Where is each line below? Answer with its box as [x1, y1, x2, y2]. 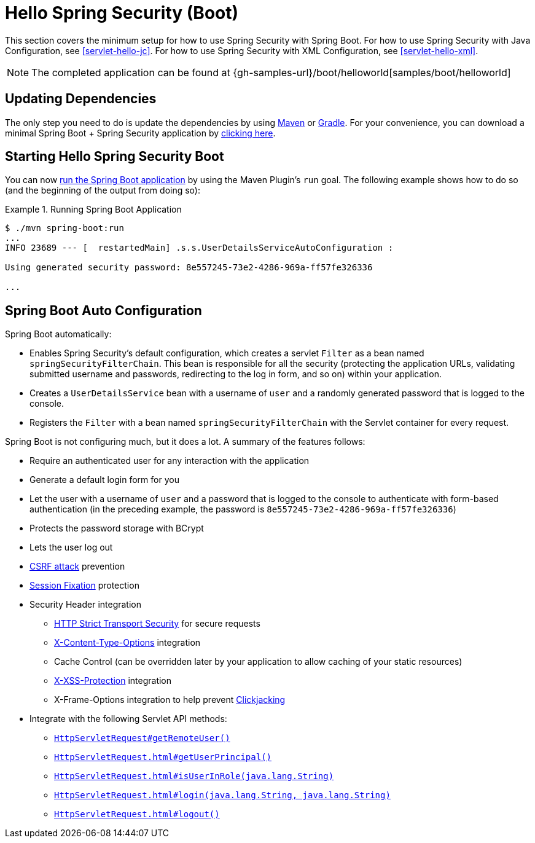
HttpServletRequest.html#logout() [54, 809, 220, 820]
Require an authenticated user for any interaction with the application [29, 455, 310, 466]
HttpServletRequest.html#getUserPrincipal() [54, 752, 272, 763]
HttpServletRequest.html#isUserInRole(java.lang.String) [54, 771, 334, 782]
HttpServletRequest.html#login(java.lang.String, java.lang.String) [54, 790, 391, 801]
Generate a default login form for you [29, 474, 179, 485]
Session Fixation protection [29, 580, 139, 591]
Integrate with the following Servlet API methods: [29, 713, 227, 724]
